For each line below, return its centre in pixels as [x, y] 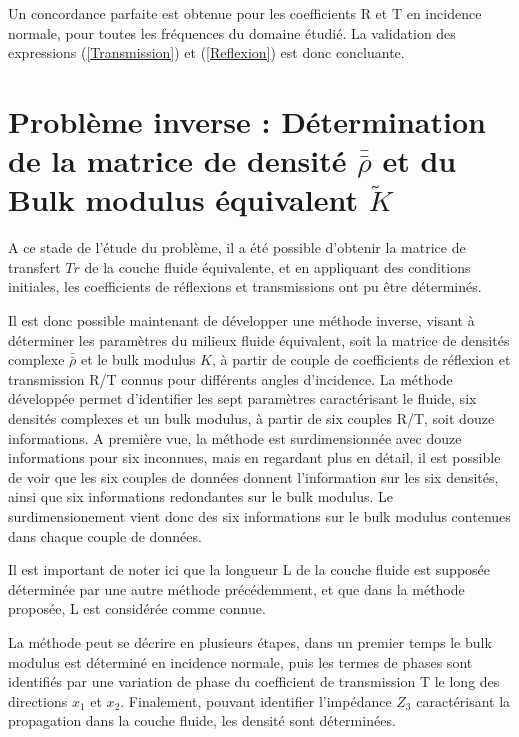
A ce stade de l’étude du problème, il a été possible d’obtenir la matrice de [237, 247]
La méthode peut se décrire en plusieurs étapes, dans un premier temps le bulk [250, 641]
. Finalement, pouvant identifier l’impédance [256, 700]
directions [38, 700]
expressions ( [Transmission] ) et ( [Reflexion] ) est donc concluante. [206, 52]
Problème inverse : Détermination [247, 120]
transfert [34, 266]
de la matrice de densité [177, 160]
